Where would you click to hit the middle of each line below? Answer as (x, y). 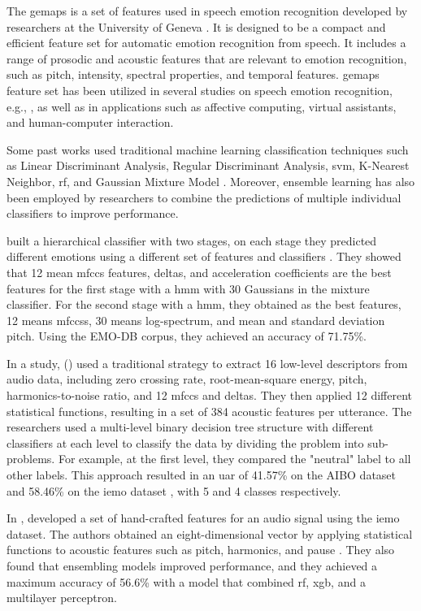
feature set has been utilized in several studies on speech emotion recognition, (200, 90)
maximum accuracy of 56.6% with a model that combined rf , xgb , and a (186, 581)
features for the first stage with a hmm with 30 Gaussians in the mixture (188, 288)
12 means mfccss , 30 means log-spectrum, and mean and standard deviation (196, 320)
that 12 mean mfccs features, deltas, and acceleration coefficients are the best (199, 272)
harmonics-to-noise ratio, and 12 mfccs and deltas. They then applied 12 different (209, 395)
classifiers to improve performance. (93, 213)
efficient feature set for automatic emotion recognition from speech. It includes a (206, 43)
